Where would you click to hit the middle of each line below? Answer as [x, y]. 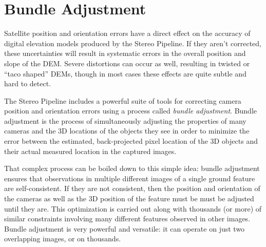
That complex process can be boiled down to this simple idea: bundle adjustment [132, 168]
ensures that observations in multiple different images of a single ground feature [130, 178]
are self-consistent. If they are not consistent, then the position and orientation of [132, 188]
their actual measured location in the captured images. [90, 151]
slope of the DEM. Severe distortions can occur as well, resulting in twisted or [127, 63]
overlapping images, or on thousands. [63, 239]
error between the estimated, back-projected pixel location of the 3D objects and [131, 141]
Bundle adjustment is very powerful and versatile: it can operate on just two [125, 228]
